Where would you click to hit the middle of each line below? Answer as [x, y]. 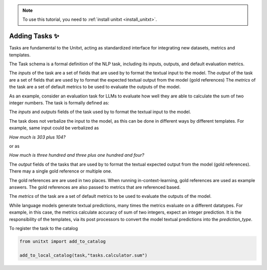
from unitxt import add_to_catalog [63, 241]
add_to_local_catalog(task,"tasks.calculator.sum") [84, 255]
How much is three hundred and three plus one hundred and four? [77, 155]
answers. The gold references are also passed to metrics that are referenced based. [95, 187]
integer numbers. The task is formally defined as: [59, 103]
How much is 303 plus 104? [37, 137]
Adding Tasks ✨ [34, 36]
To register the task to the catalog [44, 228]
